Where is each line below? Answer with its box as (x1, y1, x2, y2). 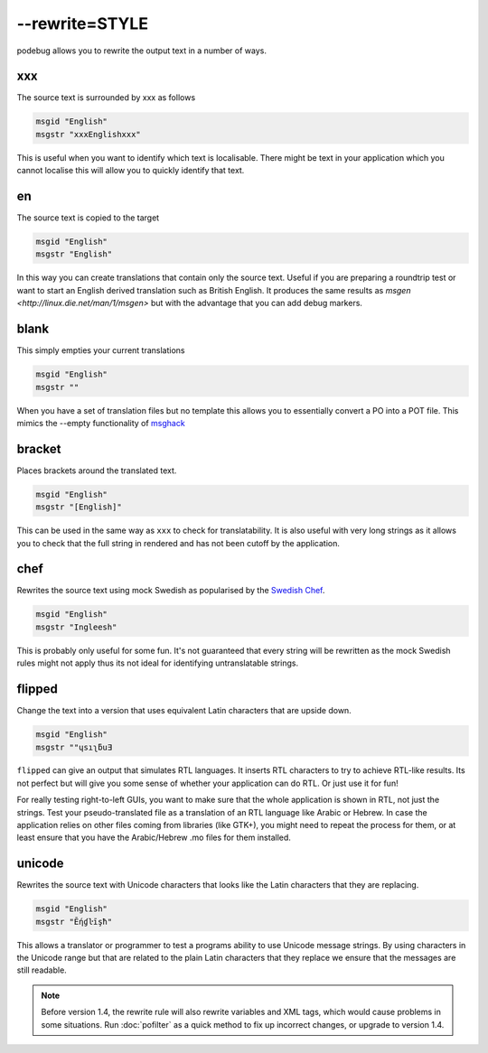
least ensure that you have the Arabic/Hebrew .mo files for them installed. (16, 832, 291, 843)
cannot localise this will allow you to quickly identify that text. (16, 165, 245, 176)
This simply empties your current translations (16, 345, 185, 356)
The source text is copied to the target (16, 212, 160, 223)
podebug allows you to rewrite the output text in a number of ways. (16, 45, 267, 56)
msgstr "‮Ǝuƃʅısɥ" (35, 741, 113, 752)
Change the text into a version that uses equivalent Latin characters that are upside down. (16, 705, 352, 716)
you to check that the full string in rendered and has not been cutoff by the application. (16, 537, 341, 548)
